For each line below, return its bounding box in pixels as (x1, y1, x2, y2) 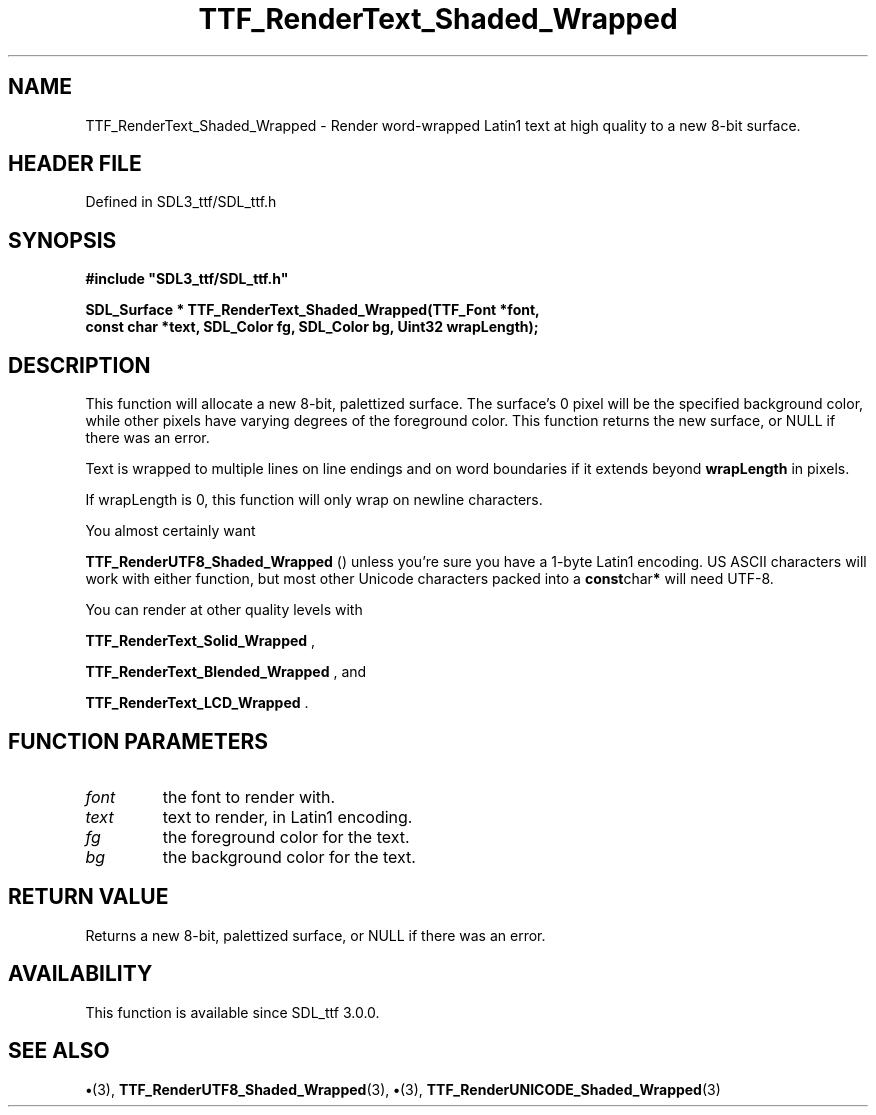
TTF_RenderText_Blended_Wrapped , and (85, 663, 367, 681)
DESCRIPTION (8, 352, 151, 378)
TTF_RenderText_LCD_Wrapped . (85, 694, 309, 712)
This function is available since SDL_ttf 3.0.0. (85, 1003, 380, 1021)
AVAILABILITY (8, 961, 153, 987)
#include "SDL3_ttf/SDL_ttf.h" (85, 270, 289, 288)
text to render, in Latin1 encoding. (162, 806, 413, 827)
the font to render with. (162, 786, 336, 807)
